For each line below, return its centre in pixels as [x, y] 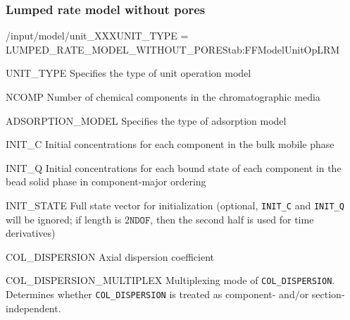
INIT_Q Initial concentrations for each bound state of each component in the [174, 167]
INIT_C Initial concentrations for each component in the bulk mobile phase [170, 144]
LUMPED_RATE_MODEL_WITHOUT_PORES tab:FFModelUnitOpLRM [173, 49]
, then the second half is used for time [232, 219]
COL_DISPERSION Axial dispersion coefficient [110, 256]
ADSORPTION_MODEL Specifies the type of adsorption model [146, 120]
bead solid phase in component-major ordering [106, 181]
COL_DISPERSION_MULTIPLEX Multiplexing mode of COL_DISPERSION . [170, 280]
